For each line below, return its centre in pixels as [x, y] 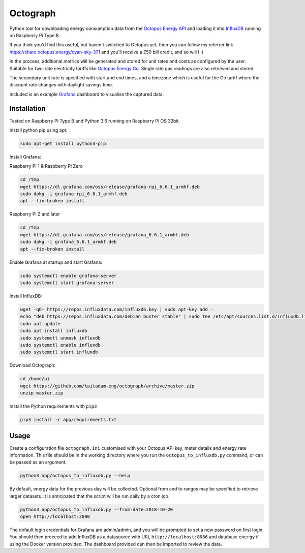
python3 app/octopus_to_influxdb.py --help [75, 476]
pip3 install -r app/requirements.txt [68, 420]
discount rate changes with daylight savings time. [61, 85]
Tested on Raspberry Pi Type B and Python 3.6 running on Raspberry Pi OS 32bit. [95, 121]
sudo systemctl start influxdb [59, 352]
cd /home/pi [35, 379]
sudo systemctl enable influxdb [60, 345]
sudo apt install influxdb [54, 331]
